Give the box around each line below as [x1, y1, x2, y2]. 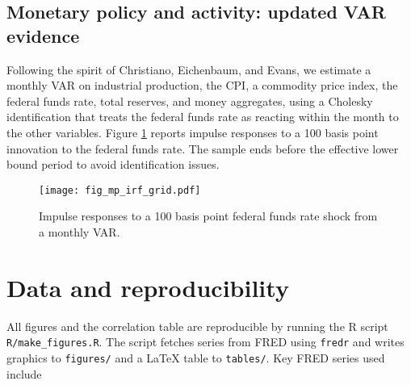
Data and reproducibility [6, 270, 289, 303]
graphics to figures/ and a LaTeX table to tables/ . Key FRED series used [6, 349, 385, 366]
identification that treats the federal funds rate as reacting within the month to [6, 108, 399, 125]
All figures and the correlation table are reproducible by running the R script [6, 317, 388, 334]
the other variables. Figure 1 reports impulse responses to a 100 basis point [6, 123, 379, 140]
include [6, 365, 42, 382]
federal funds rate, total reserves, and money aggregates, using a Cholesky [6, 92, 373, 109]
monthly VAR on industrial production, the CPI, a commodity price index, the [6, 77, 398, 94]
